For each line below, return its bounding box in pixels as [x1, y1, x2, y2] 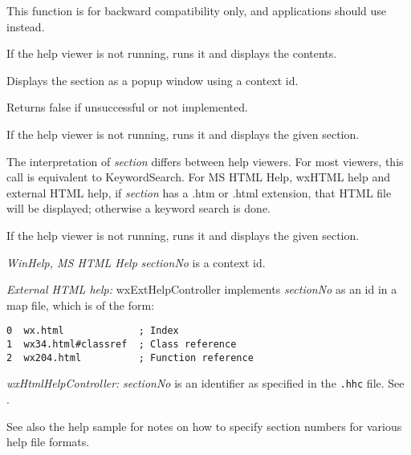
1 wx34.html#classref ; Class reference [6, 338, 237, 350]
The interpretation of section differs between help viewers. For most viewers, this [6, 152, 404, 169]
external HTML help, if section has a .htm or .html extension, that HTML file [6, 184, 392, 201]
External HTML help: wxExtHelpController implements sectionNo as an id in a [6, 281, 397, 298]
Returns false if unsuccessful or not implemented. [6, 99, 248, 116]
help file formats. [6, 433, 90, 450]
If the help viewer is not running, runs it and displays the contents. [6, 45, 337, 62]
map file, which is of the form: [6, 296, 155, 313]
